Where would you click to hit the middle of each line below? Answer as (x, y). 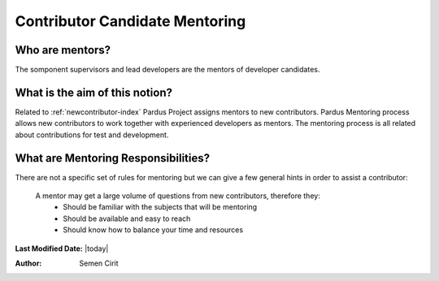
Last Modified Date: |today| (62, 249)
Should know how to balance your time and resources (153, 230)
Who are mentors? (63, 50)
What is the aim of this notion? (93, 92)
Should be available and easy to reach (127, 218)
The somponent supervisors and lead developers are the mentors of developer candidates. (167, 70)
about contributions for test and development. (92, 135)
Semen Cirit (99, 263)
